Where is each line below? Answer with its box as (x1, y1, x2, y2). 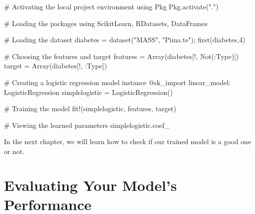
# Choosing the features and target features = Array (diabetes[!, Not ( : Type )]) (4, 51, 239, 61)
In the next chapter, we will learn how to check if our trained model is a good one (4, 136, 251, 147)
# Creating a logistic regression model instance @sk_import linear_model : (4, 77, 231, 87)
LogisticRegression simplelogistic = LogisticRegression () (4, 87, 173, 97)
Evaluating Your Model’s (4, 175, 177, 195)
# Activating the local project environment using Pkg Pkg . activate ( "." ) (4, 1, 219, 11)
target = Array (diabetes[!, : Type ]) (4, 61, 107, 71)
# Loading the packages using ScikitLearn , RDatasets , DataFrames (4, 18, 208, 28)
